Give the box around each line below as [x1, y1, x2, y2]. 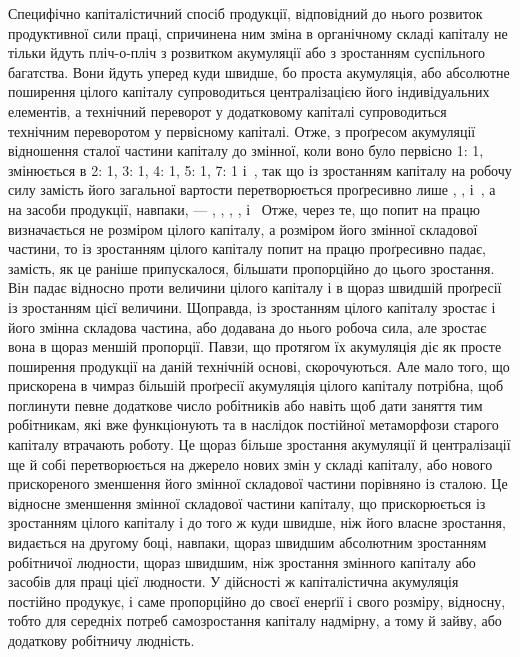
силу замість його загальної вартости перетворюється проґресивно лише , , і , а [8, 179, 496, 200]
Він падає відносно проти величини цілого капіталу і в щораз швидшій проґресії [8, 277, 502, 298]
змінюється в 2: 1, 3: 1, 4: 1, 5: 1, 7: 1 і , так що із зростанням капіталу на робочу [8, 159, 512, 180]
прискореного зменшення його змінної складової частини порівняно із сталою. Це [8, 473, 508, 494]
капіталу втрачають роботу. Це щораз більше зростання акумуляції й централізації [8, 434, 511, 455]
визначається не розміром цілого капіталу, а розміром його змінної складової [8, 218, 478, 239]
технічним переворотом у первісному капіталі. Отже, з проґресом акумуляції [8, 120, 476, 141]
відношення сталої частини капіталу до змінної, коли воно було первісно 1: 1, [8, 140, 484, 161]
